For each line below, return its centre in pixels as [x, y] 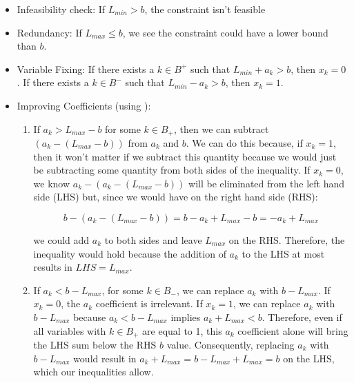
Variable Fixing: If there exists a [86, 69]
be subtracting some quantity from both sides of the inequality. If [172, 170]
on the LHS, [309, 358]
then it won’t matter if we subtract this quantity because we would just [185, 156]
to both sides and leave [153, 239]
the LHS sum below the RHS [95, 344]
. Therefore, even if [302, 317]
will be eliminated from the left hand [267, 183]
